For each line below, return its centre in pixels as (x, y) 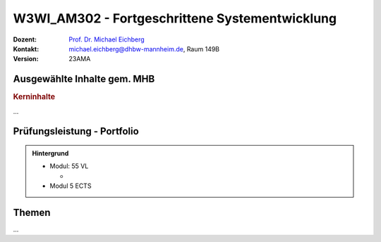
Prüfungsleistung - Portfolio (76, 131)
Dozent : (25, 39)
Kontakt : (26, 49)
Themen (32, 212)
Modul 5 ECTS (71, 186)
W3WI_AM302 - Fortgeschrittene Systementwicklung (175, 18)
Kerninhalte (34, 97)
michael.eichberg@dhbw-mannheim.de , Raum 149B (144, 49)
